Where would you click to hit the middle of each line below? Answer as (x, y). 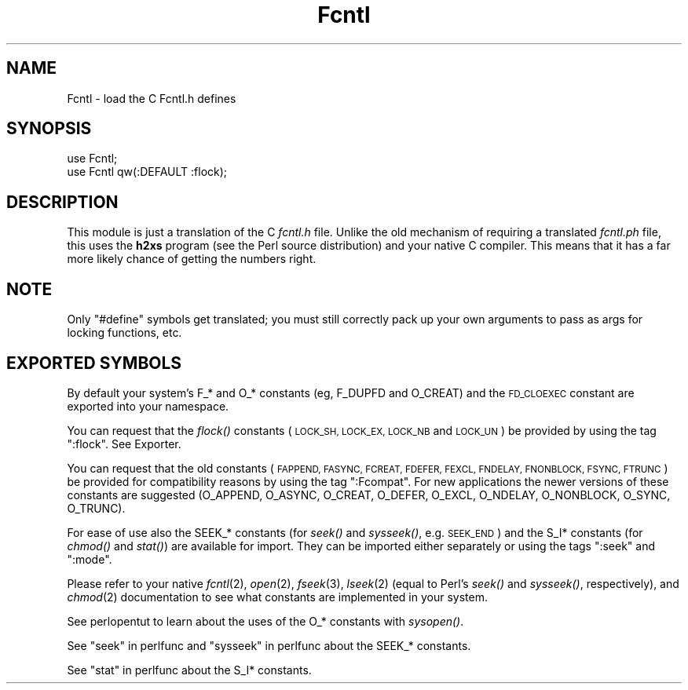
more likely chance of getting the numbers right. (192, 259)
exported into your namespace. (148, 406)
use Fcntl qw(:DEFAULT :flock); (147, 172)
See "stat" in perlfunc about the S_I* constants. (189, 670)
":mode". (90, 559)
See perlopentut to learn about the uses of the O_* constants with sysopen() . (265, 621)
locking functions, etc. (124, 333)
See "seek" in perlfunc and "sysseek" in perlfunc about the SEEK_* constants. (269, 645)
